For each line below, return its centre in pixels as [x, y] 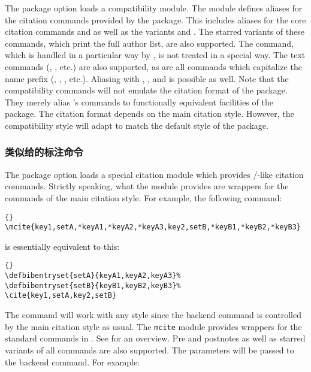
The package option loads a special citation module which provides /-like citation [154, 174]
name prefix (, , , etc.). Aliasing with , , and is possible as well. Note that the [147, 78]
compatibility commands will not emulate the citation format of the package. [146, 90]
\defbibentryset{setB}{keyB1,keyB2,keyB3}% [93, 285]
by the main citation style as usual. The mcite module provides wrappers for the [153, 326]
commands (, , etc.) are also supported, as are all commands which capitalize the [153, 66]
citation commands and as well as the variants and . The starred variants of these [155, 31]
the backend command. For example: [73, 362]
